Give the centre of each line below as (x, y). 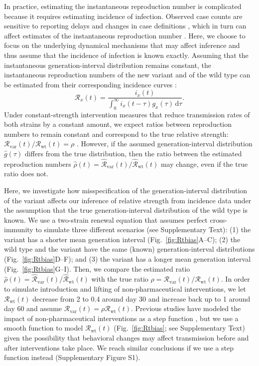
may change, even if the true (204, 164)
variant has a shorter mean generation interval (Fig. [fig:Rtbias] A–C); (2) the (122, 239)
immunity (19, 229)
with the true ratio (120, 279)
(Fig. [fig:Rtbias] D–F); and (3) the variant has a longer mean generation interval (128, 259)
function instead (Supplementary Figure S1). (72, 357)
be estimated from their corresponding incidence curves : (90, 84)
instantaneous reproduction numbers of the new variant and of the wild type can (127, 75)
